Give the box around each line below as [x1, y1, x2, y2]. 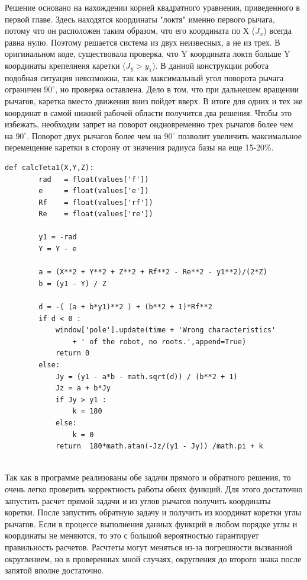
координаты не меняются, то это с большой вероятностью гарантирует [5, 529, 259, 541]
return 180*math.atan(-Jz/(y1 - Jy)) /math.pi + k [55, 442, 263, 451]
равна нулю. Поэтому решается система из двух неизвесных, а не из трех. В [5, 36, 280, 48]
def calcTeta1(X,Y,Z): [5, 163, 94, 172]
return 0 [55, 349, 90, 358]
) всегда [263, 24, 292, 37]
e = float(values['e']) [38, 187, 149, 196]
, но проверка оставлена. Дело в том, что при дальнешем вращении [55, 83, 299, 95]
